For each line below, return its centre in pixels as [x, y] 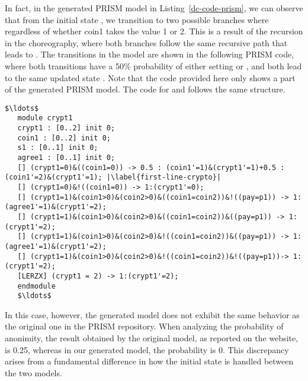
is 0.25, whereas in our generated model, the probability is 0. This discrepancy [147, 349]
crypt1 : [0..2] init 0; [66, 128]
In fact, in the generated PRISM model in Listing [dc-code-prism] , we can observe [154, 8]
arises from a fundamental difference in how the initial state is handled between [149, 361]
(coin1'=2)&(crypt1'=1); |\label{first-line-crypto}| [113, 177]
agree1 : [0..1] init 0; [66, 158]
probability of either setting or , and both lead [218, 65]
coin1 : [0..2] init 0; [64, 138]
